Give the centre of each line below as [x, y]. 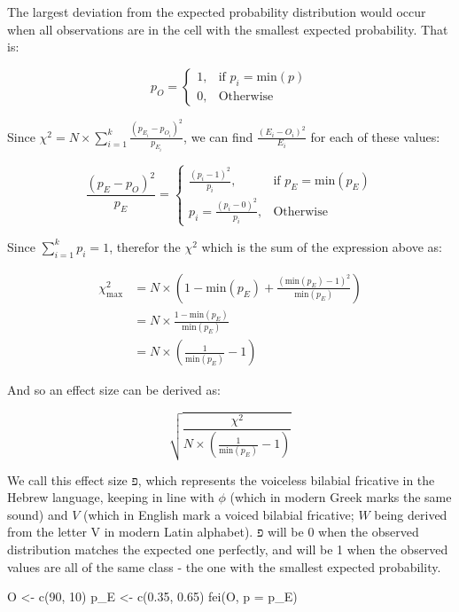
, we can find [218, 136]
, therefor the [145, 246]
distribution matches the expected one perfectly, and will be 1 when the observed [228, 549]
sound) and [38, 514]
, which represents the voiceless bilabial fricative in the [286, 479]
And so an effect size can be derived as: [114, 390]
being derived [411, 514]
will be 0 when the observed [343, 532]
